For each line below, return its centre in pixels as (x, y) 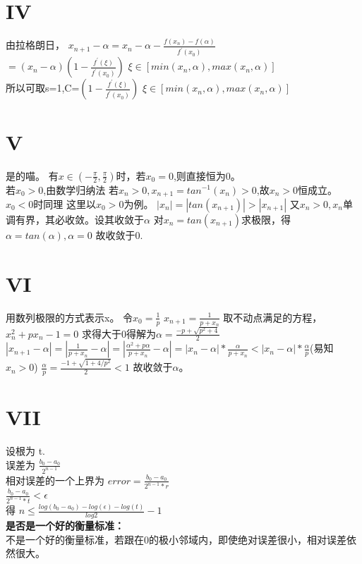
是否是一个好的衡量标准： (65, 526)
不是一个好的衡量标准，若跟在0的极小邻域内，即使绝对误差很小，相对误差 (176, 539)
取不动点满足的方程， (273, 317)
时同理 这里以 (65, 203)
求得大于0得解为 (119, 333)
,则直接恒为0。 (207, 175)
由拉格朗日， (35, 45)
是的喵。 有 (32, 175)
